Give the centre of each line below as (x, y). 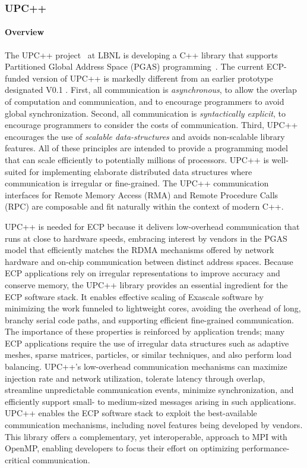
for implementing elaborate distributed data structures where (141, 171)
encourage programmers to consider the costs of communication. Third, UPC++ (151, 125)
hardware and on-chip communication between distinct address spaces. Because (149, 261)
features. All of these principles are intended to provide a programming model (146, 148)
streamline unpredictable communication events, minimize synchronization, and (149, 390)
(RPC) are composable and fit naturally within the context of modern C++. (144, 206)
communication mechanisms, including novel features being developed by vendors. (154, 425)
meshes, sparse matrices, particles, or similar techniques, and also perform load (148, 355)
